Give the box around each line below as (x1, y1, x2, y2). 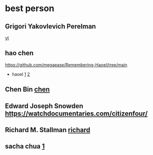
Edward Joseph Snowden (5, 102, 83, 110)
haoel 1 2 (12, 71, 30, 77)
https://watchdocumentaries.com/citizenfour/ (5, 109, 148, 118)
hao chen (5, 49, 34, 57)
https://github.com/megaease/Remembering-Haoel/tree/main (5, 62, 128, 68)
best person (5, 3, 55, 14)
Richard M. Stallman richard (5, 125, 91, 134)
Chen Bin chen (5, 85, 50, 93)
